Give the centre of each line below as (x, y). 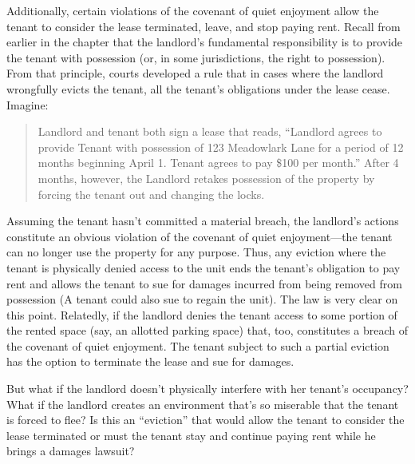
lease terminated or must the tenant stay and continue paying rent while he (191, 435)
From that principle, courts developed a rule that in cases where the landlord (195, 73)
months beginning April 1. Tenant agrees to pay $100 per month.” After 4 (218, 163)
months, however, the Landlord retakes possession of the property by (206, 178)
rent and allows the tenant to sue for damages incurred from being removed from (204, 283)
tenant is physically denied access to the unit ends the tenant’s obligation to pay (204, 267)
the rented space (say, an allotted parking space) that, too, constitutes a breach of (207, 330)
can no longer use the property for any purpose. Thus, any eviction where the (196, 252)
